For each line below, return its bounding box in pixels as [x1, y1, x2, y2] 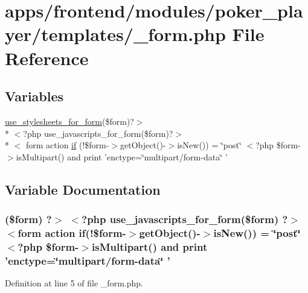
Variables [5, 87, 64, 106]
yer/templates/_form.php [5, 22, 226, 46]
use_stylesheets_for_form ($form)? [5, 115, 134, 127]
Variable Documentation [5, 180, 161, 198]
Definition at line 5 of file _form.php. [5, 277, 143, 289]
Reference [5, 45, 89, 70]
